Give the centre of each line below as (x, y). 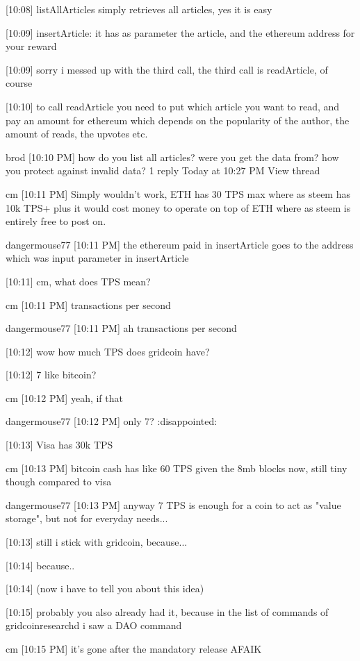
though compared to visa (59, 482)
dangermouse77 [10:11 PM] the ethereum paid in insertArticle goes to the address (180, 244)
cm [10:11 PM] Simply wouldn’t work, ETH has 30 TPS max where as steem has (178, 193)
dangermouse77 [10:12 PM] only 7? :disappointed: (112, 421)
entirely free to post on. (56, 221)
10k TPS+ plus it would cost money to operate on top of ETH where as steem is (178, 207)
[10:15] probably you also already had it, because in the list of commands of (167, 611)
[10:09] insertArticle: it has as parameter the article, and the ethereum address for (180, 32)
